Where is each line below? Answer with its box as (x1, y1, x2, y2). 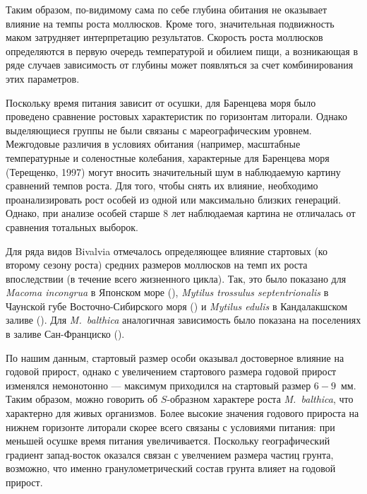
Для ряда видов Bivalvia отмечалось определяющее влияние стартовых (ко (6, 243, 327, 258)
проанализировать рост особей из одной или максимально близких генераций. (6, 192, 341, 206)
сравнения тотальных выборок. (6, 219, 138, 234)
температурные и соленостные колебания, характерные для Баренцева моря (6, 150, 330, 165)
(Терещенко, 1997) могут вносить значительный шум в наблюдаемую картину (6, 164, 341, 179)
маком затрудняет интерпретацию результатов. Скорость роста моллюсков (6, 30, 323, 45)
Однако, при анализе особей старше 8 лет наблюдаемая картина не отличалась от (6, 206, 356, 220)
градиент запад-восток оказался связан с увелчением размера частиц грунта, (6, 447, 334, 461)
